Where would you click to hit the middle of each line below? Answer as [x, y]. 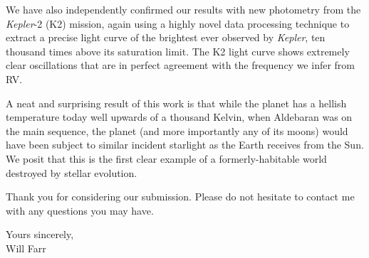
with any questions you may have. [80, 210]
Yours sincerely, [40, 234]
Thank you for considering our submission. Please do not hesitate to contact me [180, 197]
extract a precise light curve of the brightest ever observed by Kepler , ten [166, 37]
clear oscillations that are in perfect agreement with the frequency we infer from [181, 65]
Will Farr [26, 248]
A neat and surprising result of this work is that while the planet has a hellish [176, 103]
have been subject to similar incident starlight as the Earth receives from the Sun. [185, 145]
